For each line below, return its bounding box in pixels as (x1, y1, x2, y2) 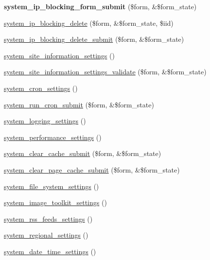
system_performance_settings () (4, 132, 102, 142)
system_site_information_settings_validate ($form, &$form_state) (4, 67, 207, 77)
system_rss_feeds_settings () (4, 213, 93, 224)
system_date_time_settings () (4, 246, 96, 256)
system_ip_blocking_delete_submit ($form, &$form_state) (4, 34, 184, 44)
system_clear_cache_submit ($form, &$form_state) (4, 148, 161, 158)
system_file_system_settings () (4, 181, 99, 191)
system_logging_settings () (4, 116, 86, 126)
